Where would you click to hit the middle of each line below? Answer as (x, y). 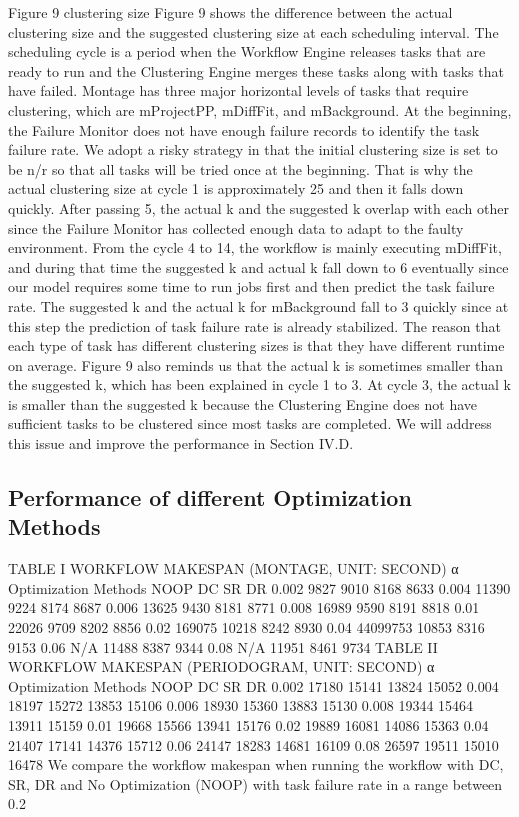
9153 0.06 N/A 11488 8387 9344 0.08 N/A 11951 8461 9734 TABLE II (223, 646)
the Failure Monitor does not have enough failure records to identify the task (244, 129)
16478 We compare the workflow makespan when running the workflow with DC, (256, 764)
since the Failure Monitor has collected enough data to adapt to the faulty (236, 227)
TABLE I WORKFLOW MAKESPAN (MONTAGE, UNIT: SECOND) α (233, 568)
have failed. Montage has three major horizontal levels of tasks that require (238, 90)
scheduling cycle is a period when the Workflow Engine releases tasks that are (247, 51)
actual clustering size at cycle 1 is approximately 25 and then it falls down (236, 188)
